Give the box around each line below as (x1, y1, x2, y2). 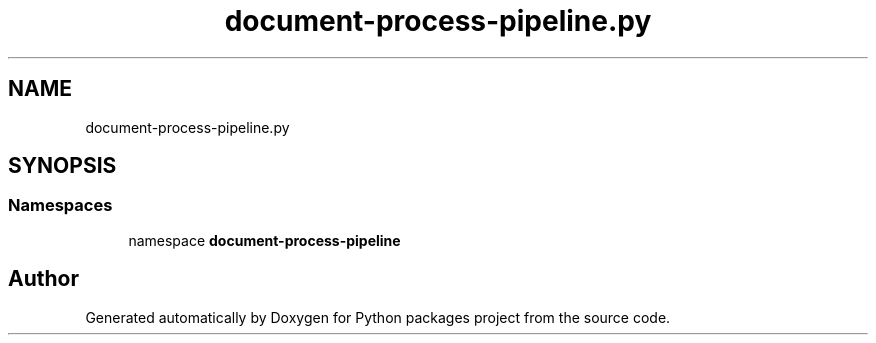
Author (8, 266, 79, 292)
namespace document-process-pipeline (128, 231, 401, 249)
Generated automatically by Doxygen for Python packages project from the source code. (85, 308, 671, 326)
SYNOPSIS (8, 153, 117, 179)
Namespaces (8, 195, 113, 216)
